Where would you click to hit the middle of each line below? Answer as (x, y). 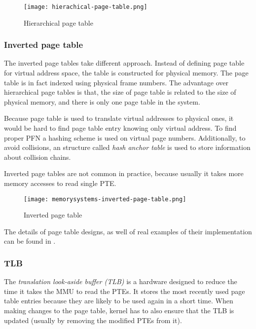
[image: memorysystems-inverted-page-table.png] (105, 199)
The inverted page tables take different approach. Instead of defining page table (124, 63)
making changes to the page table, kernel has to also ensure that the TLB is (119, 311)
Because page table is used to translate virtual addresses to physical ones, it (119, 118)
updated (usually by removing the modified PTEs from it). (93, 320)
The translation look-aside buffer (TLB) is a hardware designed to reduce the (121, 281)
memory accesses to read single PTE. (60, 183)
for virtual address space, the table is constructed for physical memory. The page (126, 73)
